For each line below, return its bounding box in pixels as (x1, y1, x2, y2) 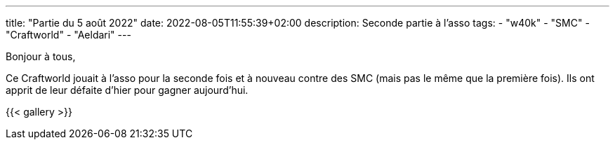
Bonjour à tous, (6, 50, 76, 62)
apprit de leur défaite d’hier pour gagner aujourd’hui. (6, 84, 249, 96)
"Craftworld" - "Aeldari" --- (6, 29, 131, 41)
